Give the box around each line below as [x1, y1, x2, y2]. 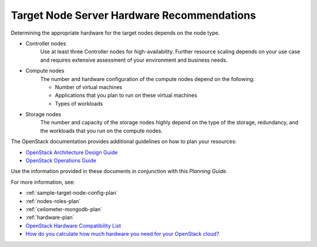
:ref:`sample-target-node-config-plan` [25, 190, 118, 197]
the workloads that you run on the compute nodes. [40, 127, 163, 134]
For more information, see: [11, 178, 75, 185]
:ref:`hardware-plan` [25, 214, 75, 221]
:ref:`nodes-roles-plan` [25, 197, 81, 205]
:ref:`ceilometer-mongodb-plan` [25, 205, 103, 212]
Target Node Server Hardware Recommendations [11, 9, 257, 22]
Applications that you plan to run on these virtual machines [55, 92, 198, 99]
